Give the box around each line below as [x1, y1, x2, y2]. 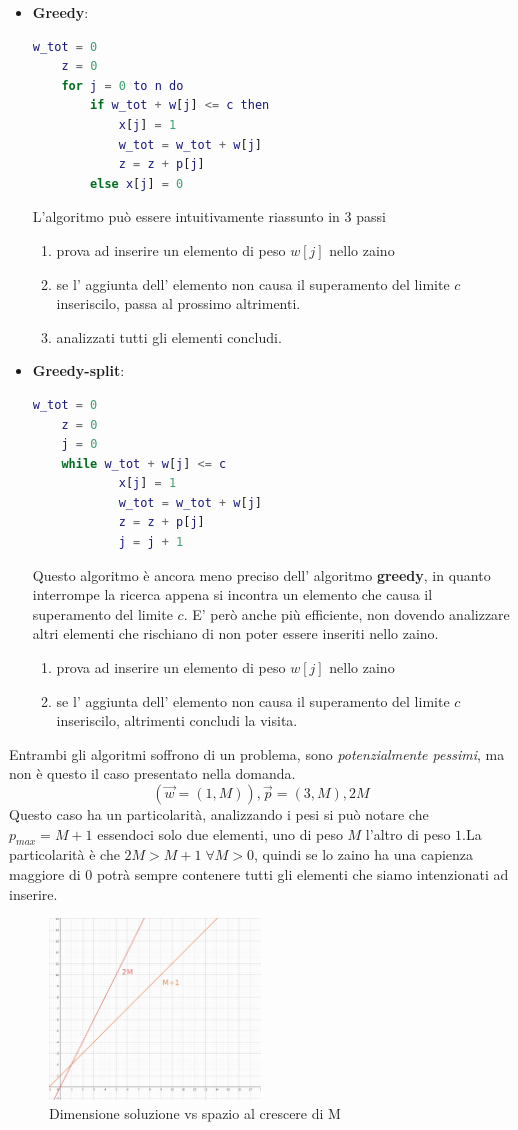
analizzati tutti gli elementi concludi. [56, 326, 282, 347]
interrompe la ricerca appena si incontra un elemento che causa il [32, 584, 433, 605]
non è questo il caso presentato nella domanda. [9, 763, 296, 784]
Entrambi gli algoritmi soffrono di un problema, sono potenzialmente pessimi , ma [9, 743, 505, 764]
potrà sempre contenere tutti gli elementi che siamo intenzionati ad [96, 863, 509, 884]
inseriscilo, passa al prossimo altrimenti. [56, 293, 301, 314]
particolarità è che [9, 844, 120, 865]
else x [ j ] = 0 [90, 176, 184, 191]
